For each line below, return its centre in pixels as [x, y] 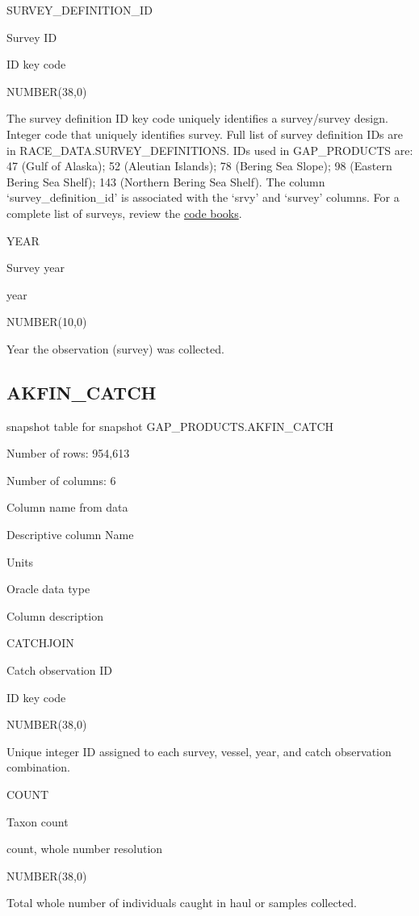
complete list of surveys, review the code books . [124, 213]
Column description [55, 615]
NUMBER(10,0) [47, 322]
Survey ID [32, 37]
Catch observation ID [59, 670]
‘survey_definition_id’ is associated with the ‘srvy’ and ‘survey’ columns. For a [203, 197]
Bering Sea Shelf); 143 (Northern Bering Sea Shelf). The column [166, 181]
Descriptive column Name [70, 535]
